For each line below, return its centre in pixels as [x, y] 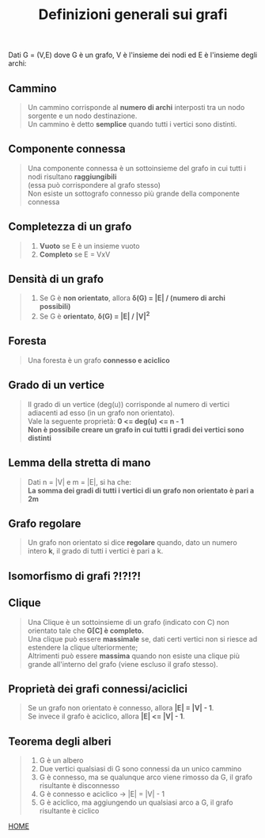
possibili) [55, 307]
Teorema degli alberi [60, 741]
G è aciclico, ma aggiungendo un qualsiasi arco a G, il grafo [136, 802]
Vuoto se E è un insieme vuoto [89, 246]
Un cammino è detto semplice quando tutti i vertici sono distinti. [132, 124]
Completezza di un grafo [70, 227]
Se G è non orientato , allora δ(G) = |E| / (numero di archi [132, 298]
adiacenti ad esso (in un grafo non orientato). [101, 413]
